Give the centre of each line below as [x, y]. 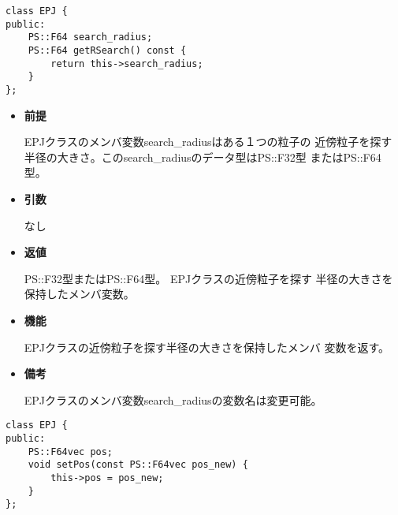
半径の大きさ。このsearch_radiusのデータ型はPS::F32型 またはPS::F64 [203, 157]
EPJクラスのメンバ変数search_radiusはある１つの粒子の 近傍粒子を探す [208, 142]
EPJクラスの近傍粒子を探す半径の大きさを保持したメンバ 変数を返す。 [207, 347]
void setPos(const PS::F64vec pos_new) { [138, 465]
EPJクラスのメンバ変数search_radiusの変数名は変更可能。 [173, 399]
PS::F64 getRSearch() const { [107, 50]
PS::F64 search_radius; [90, 37]
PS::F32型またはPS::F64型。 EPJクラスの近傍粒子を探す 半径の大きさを [208, 278]
